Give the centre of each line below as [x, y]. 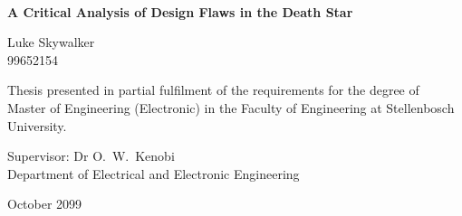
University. [37, 125]
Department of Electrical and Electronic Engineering [154, 173]
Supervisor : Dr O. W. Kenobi [91, 156]
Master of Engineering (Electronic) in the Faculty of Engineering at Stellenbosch [231, 107]
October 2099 [45, 204]
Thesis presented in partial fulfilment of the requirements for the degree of [213, 90]
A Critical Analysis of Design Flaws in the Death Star [180, 11]
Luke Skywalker [51, 42]
